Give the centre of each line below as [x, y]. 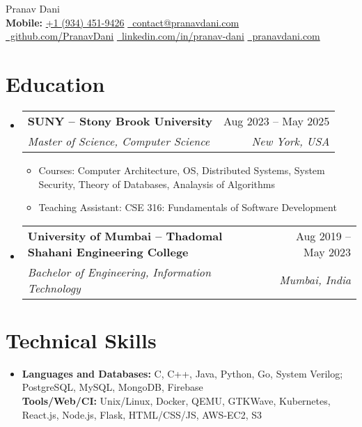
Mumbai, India [315, 280]
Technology [54, 288]
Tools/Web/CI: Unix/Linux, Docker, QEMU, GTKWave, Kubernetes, [176, 401]
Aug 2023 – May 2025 [276, 121]
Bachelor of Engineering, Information [119, 272]
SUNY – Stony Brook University [120, 121]
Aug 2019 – [323, 235]
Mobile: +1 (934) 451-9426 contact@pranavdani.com [123, 22]
